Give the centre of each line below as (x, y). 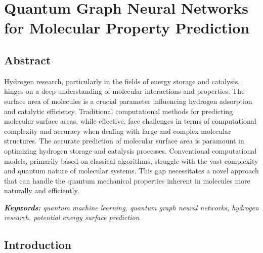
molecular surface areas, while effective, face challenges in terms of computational (130, 121)
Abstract (28, 60)
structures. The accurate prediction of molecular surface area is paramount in (124, 141)
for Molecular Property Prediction (127, 28)
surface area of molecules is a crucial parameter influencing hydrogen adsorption (128, 101)
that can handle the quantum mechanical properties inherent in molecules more (127, 180)
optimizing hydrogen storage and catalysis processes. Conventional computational (130, 150)
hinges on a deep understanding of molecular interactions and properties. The (124, 91)
